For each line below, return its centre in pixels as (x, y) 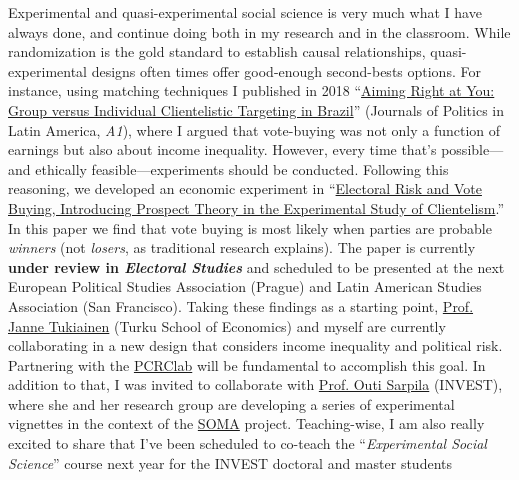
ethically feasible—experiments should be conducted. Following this (242, 168)
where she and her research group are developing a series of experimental (231, 403)
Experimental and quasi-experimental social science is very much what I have (245, 12)
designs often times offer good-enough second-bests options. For (286, 70)
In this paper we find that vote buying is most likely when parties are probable (250, 227)
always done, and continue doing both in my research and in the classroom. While (259, 31)
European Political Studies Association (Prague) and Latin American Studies (245, 286)
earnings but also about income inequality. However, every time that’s (222, 149)
